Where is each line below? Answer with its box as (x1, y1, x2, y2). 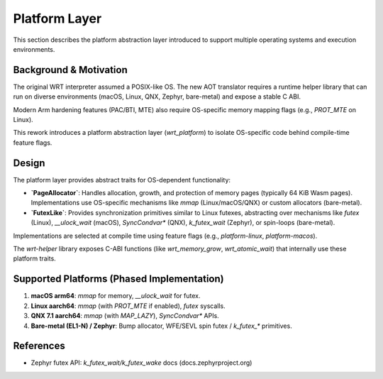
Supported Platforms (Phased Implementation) (13, 273, 224, 285)
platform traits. (13, 254, 56, 263)
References (13, 340, 65, 352)
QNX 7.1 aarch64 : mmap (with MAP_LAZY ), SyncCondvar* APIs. (30, 312, 219, 320)
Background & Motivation (13, 64, 128, 76)
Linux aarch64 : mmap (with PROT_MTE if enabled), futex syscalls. (30, 302, 226, 310)
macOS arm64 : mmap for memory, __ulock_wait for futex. (30, 292, 201, 300)
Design (13, 157, 45, 169)
